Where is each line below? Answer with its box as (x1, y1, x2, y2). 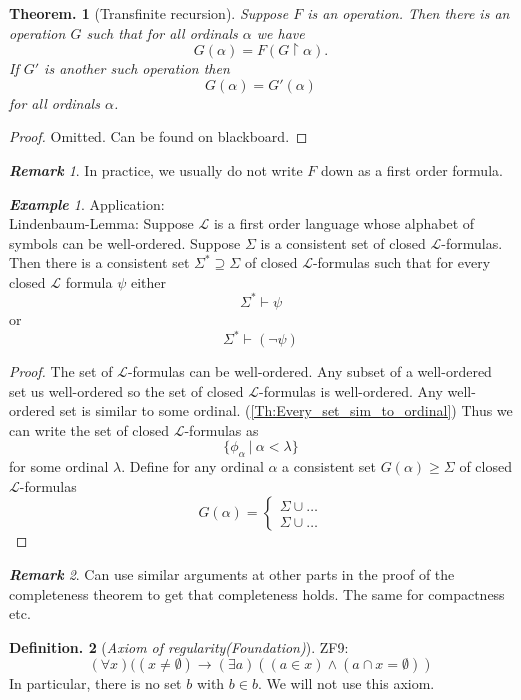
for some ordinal (9, 456, 109, 477)
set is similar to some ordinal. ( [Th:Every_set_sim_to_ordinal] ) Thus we (59, 400, 513, 421)
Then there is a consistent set (9, 252, 190, 273)
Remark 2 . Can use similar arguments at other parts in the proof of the (9, 564, 455, 585)
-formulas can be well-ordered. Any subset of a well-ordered (127, 361, 492, 382)
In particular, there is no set (9, 673, 182, 694)
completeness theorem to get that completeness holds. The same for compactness (9, 583, 505, 604)
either (130, 271, 166, 292)
